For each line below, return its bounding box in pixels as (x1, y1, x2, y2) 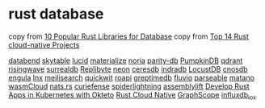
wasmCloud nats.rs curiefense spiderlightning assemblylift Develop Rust (8, 81, 250, 91)
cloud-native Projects (8, 39, 80, 49)
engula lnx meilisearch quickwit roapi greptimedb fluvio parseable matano (8, 73, 254, 82)
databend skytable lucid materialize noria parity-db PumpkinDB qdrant (8, 56, 243, 65)
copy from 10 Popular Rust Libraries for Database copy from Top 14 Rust (8, 31, 249, 41)
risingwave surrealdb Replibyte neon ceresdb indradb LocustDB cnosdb (8, 64, 248, 73)
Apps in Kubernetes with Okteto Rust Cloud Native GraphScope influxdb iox (8, 89, 257, 102)
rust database (8, 5, 104, 23)
